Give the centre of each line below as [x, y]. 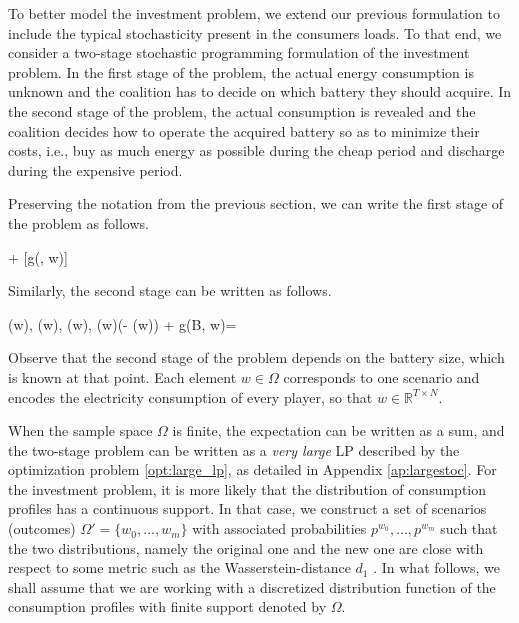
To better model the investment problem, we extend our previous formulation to [254, 13]
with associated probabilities [279, 528]
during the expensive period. [95, 169]
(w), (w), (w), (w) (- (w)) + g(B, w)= [122, 323]
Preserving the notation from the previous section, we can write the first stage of [256, 203]
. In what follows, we [437, 567]
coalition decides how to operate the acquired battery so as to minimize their [244, 130]
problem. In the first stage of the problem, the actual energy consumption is [241, 71]
